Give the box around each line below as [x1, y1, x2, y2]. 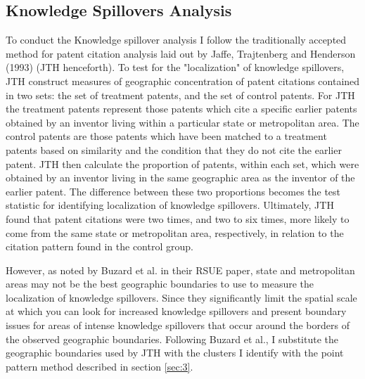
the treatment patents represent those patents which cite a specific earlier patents [6, 101, 357, 116]
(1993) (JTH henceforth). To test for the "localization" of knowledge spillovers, [6, 60, 345, 75]
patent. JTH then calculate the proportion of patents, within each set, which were [6, 156, 359, 171]
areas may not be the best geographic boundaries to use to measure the [6, 276, 314, 291]
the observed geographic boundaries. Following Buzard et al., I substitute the [6, 331, 338, 346]
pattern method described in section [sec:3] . [6, 359, 193, 373]
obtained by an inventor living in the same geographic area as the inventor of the [6, 170, 355, 185]
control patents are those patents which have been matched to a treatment [6, 129, 327, 143]
